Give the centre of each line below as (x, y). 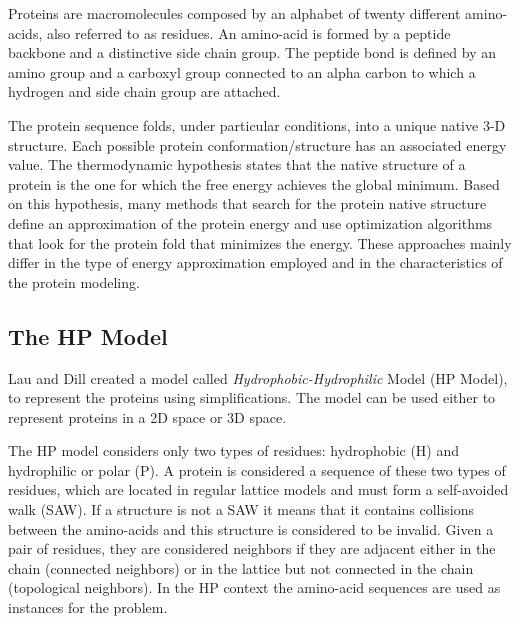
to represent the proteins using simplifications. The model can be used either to (252, 397)
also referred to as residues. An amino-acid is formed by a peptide (248, 32)
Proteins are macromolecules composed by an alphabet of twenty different (234, 13)
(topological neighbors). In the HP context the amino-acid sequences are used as (254, 587)
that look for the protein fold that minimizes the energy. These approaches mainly (260, 242)
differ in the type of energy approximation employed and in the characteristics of (255, 262)
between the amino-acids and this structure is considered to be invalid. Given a (251, 528)
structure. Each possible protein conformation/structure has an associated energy (257, 144)
